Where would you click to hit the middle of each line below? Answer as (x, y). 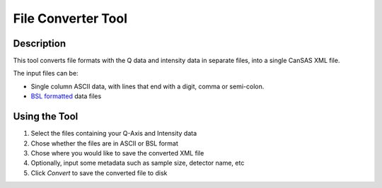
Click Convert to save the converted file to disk (99, 172)
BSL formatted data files (66, 96)
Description (40, 43)
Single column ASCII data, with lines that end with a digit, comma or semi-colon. (147, 86)
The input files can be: (46, 74)
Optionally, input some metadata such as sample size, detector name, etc (138, 163)
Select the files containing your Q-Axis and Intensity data (114, 134)
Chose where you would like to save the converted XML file (117, 153)
